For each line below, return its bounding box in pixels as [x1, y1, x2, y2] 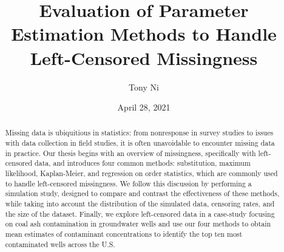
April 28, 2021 [117, 101, 171, 114]
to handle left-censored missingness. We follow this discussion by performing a [5, 178, 252, 188]
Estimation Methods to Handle [11, 21, 277, 46]
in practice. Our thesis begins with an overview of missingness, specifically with [5, 148, 256, 158]
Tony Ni [129, 80, 159, 93]
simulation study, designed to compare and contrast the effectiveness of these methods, [5, 188, 280, 199]
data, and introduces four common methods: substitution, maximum [35, 158, 251, 168]
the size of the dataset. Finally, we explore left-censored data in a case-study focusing [5, 208, 275, 219]
